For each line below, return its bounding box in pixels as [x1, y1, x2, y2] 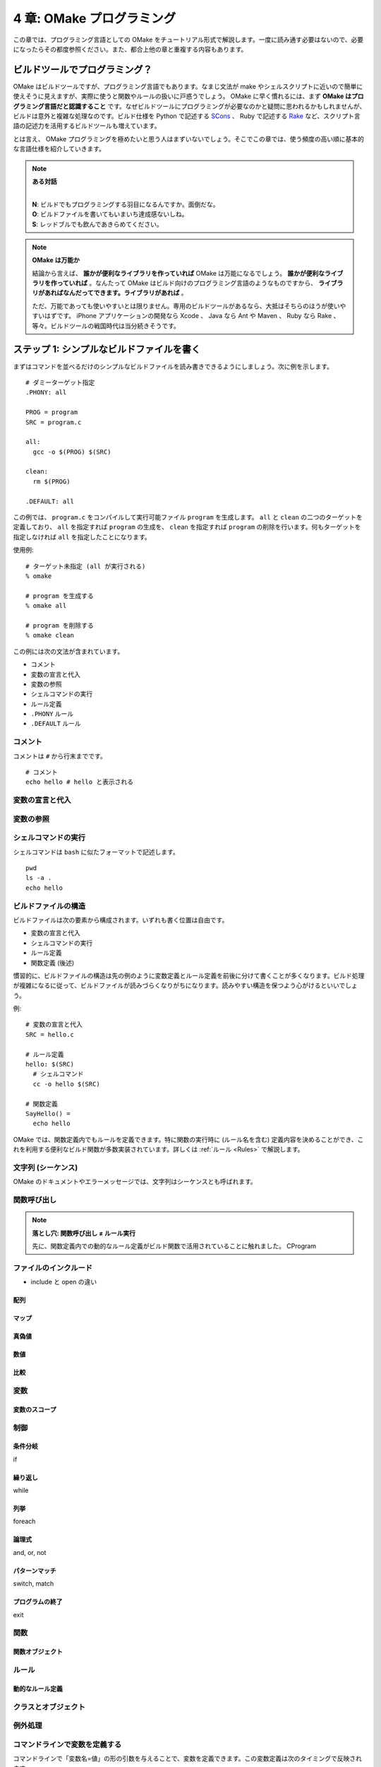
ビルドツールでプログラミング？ [13, 64, 152, 76]
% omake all [25, 601, 67, 610]
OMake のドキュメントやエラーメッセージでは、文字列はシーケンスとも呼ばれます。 [13, 1178, 257, 1186]
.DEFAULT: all [25, 497, 74, 505]
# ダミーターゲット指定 [25, 378, 95, 387]
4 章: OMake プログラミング [13, 11, 176, 26]
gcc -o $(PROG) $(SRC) [32, 447, 111, 456]
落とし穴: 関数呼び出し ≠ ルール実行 [32, 1228, 136, 1237]
